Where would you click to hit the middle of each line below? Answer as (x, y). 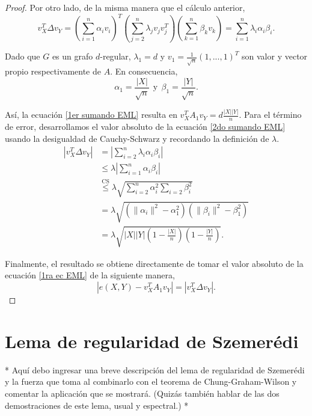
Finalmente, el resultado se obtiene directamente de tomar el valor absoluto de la (154, 263)
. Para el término (270, 115)
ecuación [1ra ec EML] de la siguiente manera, (90, 275)
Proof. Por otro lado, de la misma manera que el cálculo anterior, (125, 7)
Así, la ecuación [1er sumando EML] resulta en (91, 115)
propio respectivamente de (53, 71)
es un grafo (72, 56)
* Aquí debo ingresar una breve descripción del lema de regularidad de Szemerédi (155, 369)
